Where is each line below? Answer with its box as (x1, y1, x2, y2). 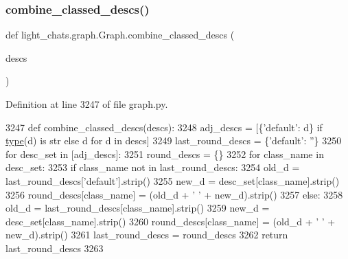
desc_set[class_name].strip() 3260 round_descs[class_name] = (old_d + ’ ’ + (5, 214, 336, 228)
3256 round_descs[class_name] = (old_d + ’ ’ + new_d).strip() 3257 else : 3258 (5, 187, 343, 201)
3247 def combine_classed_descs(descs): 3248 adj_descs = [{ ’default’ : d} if (5, 120, 323, 134)
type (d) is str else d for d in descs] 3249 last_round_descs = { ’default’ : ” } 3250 (5, 133, 342, 148)
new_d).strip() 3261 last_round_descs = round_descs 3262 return (5, 227, 288, 242)
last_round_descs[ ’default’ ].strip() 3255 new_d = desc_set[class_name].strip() (5, 173, 340, 188)
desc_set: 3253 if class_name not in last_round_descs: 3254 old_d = (5, 160, 300, 174)
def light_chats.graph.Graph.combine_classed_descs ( (5, 27, 235, 42)
